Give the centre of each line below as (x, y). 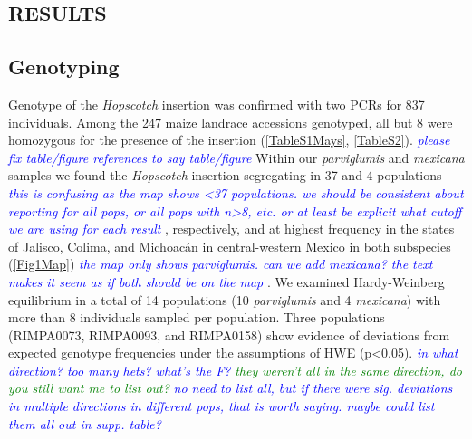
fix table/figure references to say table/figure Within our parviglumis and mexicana (236, 157)
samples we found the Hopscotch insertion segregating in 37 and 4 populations (225, 175)
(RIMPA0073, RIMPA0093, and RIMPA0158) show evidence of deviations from (229, 334)
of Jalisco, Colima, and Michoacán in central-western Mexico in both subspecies (230, 246)
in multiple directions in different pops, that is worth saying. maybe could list (222, 406)
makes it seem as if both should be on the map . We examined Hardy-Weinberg (226, 281)
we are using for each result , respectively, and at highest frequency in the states (231, 229)
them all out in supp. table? (85, 423)
